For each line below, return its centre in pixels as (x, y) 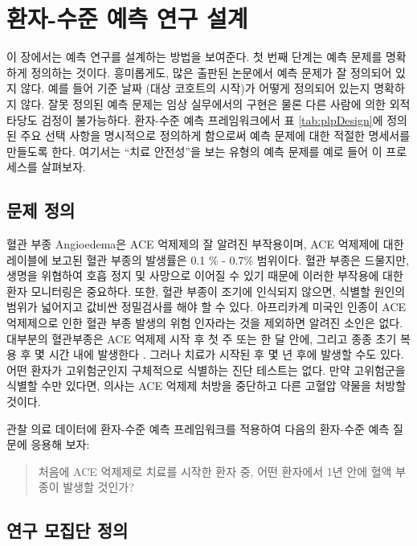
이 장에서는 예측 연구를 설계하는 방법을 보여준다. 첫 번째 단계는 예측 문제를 (194, 57)
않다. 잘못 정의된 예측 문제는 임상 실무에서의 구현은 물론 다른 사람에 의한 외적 (215, 103)
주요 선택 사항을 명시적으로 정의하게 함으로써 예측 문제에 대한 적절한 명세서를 (215, 135)
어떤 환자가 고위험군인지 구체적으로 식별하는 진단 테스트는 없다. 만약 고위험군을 (206, 369)
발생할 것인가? (98, 487)
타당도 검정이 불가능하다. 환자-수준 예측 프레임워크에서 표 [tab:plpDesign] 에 (195, 119)
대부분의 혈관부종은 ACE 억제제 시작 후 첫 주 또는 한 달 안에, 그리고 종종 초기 (202, 338)
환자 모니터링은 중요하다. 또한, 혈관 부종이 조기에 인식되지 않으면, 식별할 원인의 (206, 291)
